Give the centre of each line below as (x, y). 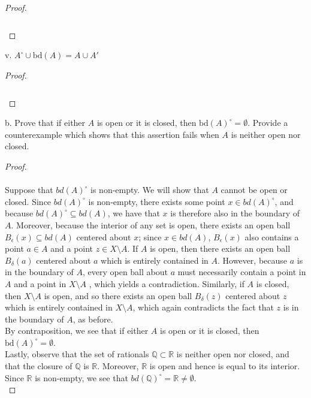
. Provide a (268, 123)
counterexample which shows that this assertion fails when (112, 134)
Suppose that (29, 190)
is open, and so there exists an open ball (118, 295)
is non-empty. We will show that (150, 190)
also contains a (272, 236)
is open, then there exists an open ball (220, 248)
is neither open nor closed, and (233, 354)
